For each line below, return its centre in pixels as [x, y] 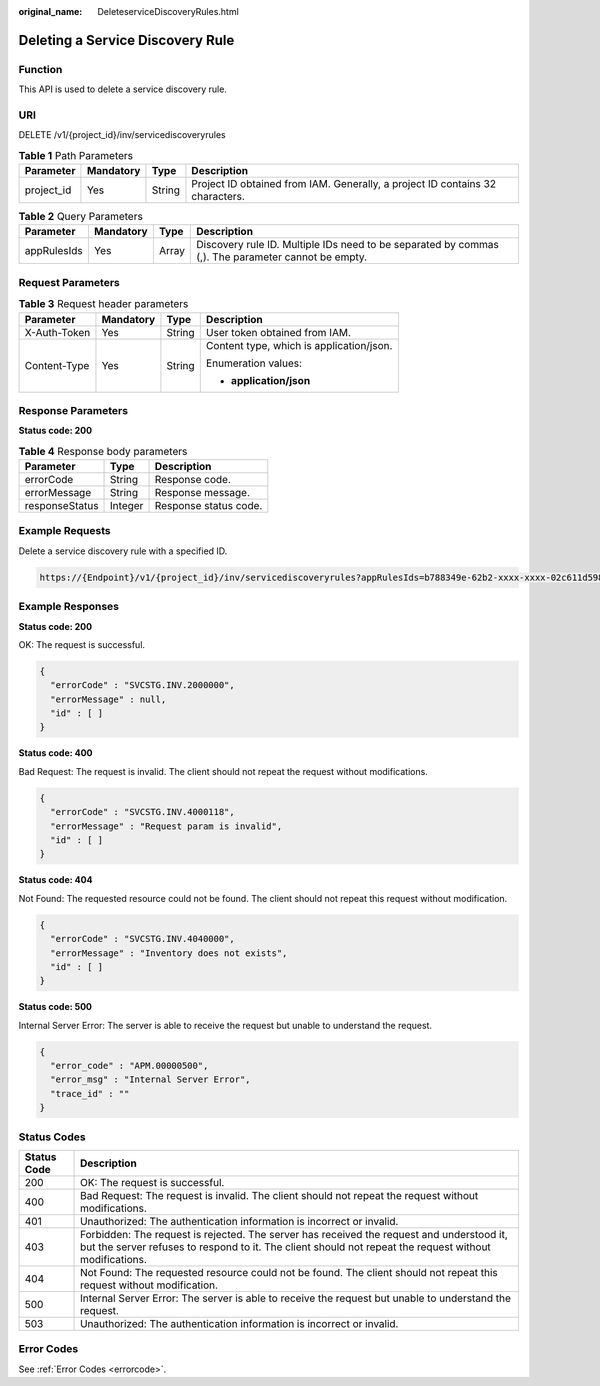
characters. [218, 197]
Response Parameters [73, 410]
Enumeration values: [254, 363]
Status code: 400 [55, 753]
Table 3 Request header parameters [103, 304]
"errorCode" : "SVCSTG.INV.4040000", [142, 939]
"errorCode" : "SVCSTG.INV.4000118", [142, 812]
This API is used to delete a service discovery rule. [122, 89]
